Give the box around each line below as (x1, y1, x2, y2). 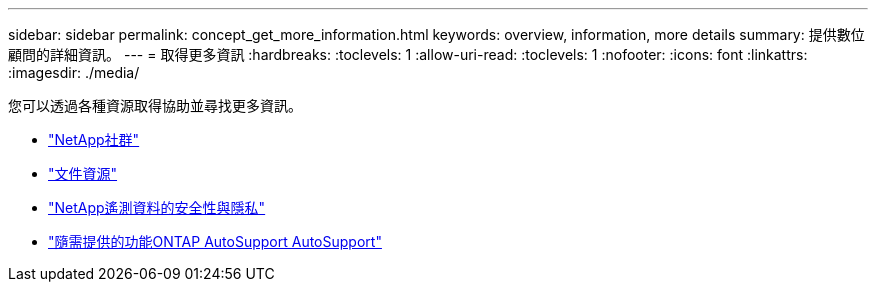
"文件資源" (48, 165, 118, 182)
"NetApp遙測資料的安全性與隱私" (48, 199, 266, 216)
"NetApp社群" (48, 131, 140, 148)
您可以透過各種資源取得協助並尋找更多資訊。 (8, 97, 302, 114)
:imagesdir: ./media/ (8, 64, 140, 81)
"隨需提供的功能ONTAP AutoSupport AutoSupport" (48, 233, 382, 250)
